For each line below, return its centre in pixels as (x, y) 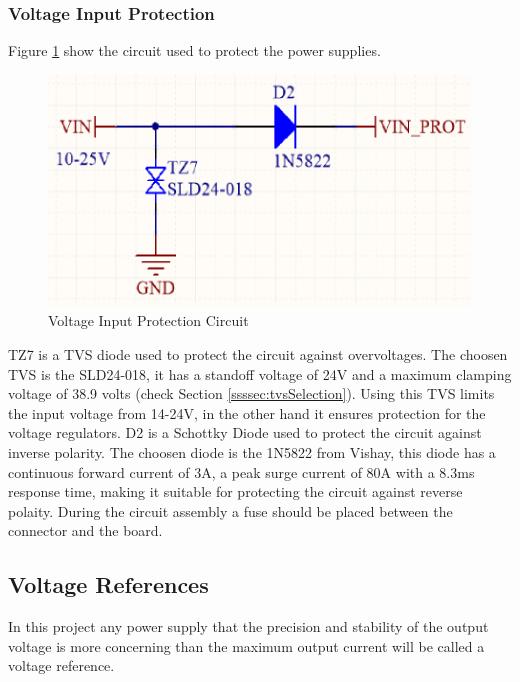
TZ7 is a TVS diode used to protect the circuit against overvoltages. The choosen (258, 354)
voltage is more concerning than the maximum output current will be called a (246, 645)
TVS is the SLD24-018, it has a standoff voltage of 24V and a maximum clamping (260, 373)
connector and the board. (85, 530)
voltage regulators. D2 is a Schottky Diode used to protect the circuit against (245, 432)
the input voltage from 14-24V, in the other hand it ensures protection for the (247, 412)
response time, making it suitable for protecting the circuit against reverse (235, 491)
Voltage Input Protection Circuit (148, 320)
